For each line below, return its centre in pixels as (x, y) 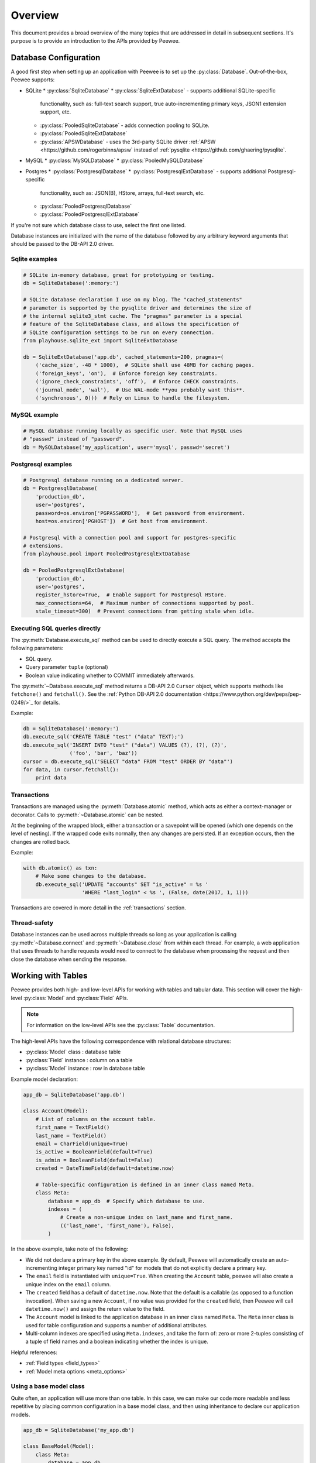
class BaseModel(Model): (59, 1446)
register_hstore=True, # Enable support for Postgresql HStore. (131, 595)
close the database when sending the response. (69, 959)
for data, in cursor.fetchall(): (71, 770)
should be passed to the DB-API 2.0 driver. (62, 244)
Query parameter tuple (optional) (67, 667)
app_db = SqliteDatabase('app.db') (74, 1095)
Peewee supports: (33, 80)
